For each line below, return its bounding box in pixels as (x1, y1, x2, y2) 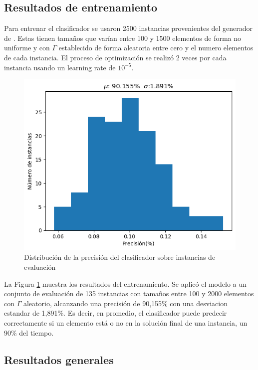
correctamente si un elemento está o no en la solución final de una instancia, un (4, 317, 248, 328)
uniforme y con (4, 42, 50, 53)
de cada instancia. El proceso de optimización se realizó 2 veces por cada (4, 52, 227, 62)
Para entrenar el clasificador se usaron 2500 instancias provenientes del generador (4, 23, 253, 33)
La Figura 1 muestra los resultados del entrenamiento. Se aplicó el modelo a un (4, 278, 247, 289)
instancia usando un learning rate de (4, 62, 116, 72)
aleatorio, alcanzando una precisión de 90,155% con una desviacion (23, 298, 228, 308)
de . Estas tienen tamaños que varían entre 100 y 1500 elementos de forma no (4, 32, 242, 43)
